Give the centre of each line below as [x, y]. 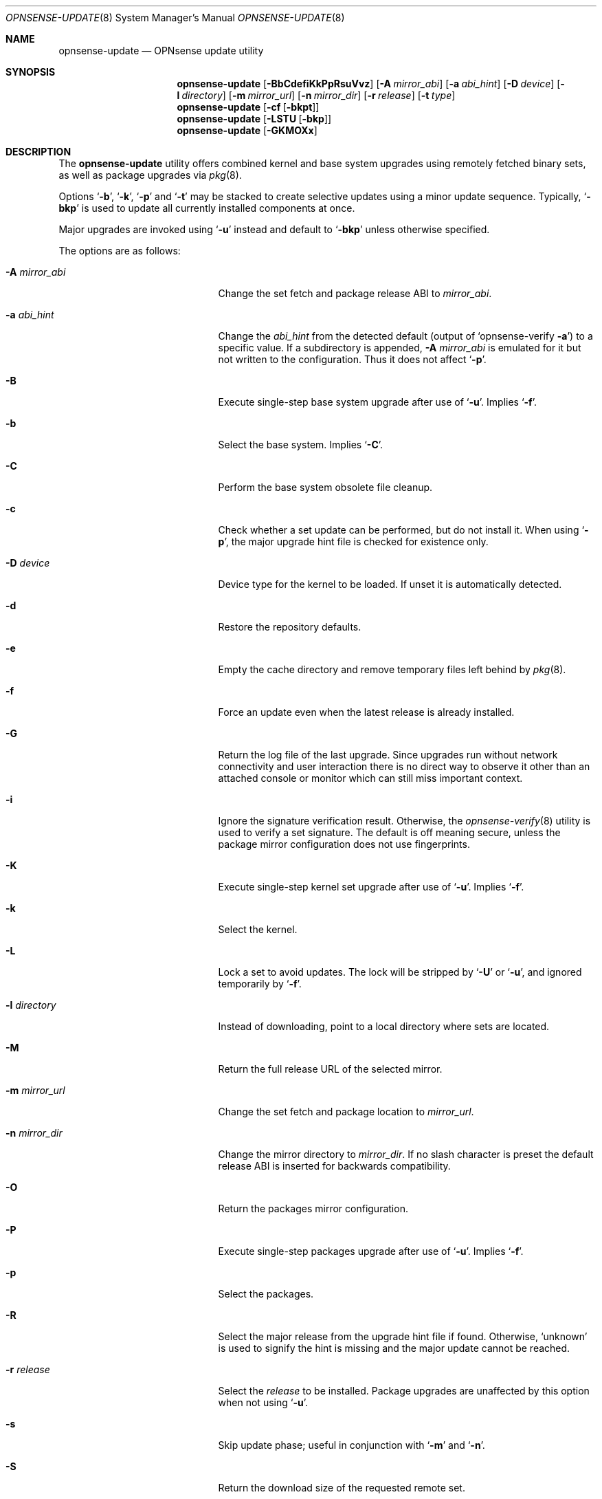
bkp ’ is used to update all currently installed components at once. [207, 208]
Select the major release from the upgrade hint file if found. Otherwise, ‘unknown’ [403, 1336]
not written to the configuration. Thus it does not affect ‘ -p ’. [352, 359]
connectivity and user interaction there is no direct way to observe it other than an [404, 766]
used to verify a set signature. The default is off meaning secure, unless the [389, 832]
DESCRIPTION [38, 152]
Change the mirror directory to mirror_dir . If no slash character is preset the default [406, 1154]
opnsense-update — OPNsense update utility [161, 51]
